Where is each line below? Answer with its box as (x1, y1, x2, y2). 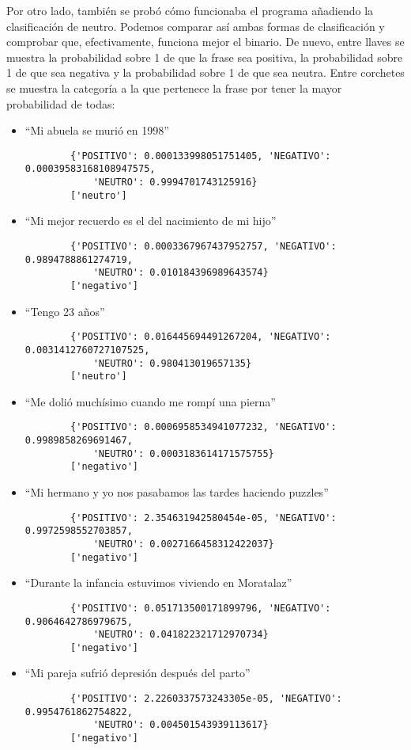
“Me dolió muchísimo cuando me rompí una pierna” (25, 393, 276, 409)
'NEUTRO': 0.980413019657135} (92, 357, 252, 369)
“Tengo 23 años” (25, 303, 105, 319)
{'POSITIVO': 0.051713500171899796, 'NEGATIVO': (70, 602, 331, 614)
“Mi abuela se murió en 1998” (25, 122, 169, 139)
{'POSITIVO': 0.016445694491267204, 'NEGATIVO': (70, 331, 331, 343)
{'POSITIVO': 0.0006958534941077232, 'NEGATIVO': (70, 421, 337, 433)
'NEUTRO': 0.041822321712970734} (92, 629, 269, 641)
